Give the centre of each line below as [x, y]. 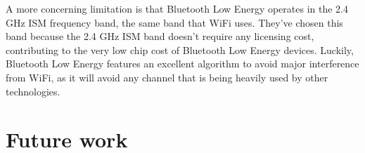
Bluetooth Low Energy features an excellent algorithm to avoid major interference [182, 64]
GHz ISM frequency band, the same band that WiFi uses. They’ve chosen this [174, 22]
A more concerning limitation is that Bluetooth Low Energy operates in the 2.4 [177, 8]
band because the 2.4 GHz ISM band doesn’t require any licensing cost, [160, 36]
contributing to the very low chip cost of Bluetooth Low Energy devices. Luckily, [180, 49]
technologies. [33, 91]
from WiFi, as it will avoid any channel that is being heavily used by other [167, 77]
